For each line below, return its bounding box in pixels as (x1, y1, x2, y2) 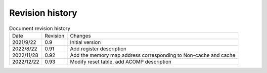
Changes (70, 32, 91, 39)
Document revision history (9, 25, 71, 32)
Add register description (70, 45, 127, 52)
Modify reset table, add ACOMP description (70, 58, 172, 65)
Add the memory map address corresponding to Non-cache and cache (70, 52, 236, 59)
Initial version (70, 38, 101, 45)
